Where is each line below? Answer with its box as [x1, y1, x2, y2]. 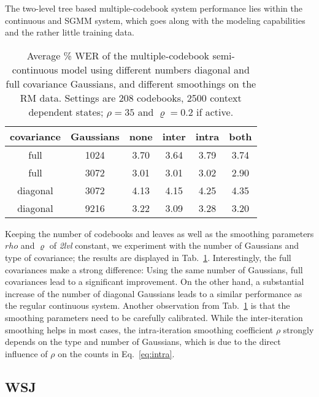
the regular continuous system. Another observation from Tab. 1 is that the [5, 299, 290, 312]
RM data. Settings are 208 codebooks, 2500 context [20, 90, 242, 105]
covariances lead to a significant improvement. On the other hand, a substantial [5, 275, 304, 288]
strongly [283, 323, 314, 336]
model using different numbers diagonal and [61, 62, 250, 77]
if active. [196, 104, 234, 119]
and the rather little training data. [5, 26, 134, 39]
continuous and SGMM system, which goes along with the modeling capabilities [5, 13, 306, 26]
